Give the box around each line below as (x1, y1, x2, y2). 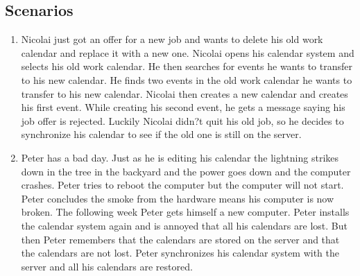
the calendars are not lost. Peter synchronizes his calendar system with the (21, 245, 340, 260)
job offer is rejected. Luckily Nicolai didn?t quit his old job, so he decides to (21, 113, 344, 128)
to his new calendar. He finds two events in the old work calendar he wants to (21, 72, 352, 87)
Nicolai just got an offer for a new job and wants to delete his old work (21, 32, 323, 46)
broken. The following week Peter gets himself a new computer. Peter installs (21, 205, 350, 219)
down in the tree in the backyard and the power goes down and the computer (21, 164, 351, 178)
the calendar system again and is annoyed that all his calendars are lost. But (21, 218, 348, 232)
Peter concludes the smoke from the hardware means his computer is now (21, 191, 334, 205)
